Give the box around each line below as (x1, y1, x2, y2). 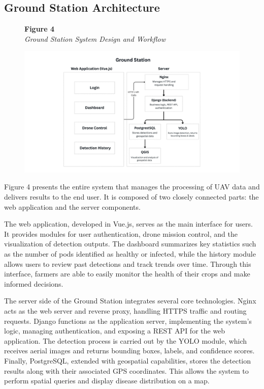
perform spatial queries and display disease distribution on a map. (4, 375, 210, 386)
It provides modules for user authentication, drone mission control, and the (4, 228, 238, 239)
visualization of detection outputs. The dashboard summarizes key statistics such (4, 238, 256, 249)
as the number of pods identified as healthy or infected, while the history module (4, 248, 256, 259)
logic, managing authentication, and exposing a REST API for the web (4, 325, 225, 336)
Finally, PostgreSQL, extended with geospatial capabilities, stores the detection (4, 355, 251, 366)
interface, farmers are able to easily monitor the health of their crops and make (4, 268, 250, 279)
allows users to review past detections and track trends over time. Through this (4, 258, 251, 269)
